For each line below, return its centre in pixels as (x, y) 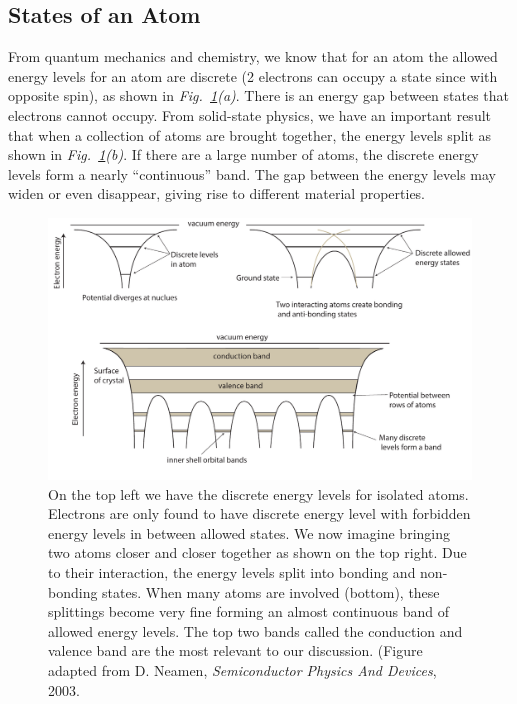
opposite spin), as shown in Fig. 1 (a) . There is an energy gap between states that (259, 95)
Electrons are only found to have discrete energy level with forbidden (259, 513)
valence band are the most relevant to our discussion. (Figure (235, 650)
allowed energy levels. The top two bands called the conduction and (255, 630)
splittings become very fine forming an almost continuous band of (248, 611)
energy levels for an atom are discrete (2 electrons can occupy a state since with (253, 75)
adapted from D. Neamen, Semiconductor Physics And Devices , (242, 669)
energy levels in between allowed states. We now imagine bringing (249, 532)
